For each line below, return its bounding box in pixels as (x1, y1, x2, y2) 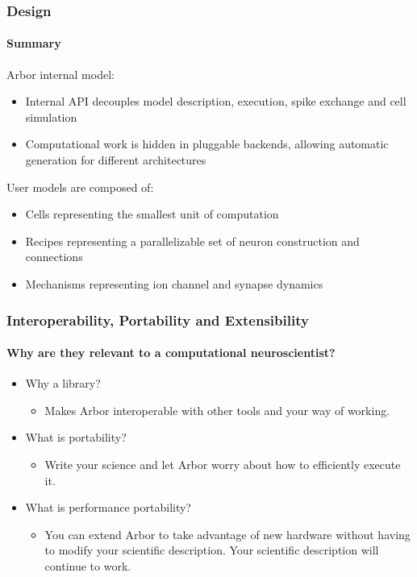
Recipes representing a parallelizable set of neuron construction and (25, 232, 360, 249)
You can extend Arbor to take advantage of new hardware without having (44, 525, 411, 542)
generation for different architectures (25, 152, 206, 168)
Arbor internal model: (6, 65, 115, 82)
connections (25, 248, 83, 265)
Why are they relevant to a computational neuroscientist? (6, 344, 336, 361)
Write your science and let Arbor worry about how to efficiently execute (44, 456, 401, 472)
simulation (25, 108, 77, 125)
